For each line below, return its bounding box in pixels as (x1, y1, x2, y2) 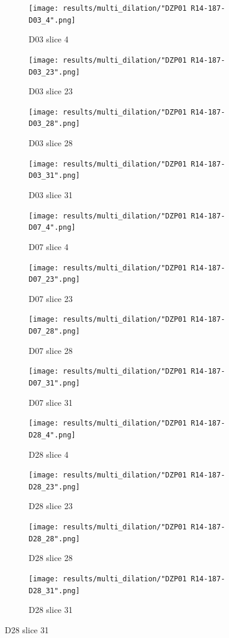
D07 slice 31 (29, 396, 73, 408)
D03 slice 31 (29, 189, 73, 201)
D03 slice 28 (29, 137, 73, 149)
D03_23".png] (29, 67, 80, 76)
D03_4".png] (29, 16, 76, 24)
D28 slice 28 (29, 551, 73, 564)
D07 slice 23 (29, 292, 73, 304)
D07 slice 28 (29, 344, 73, 356)
